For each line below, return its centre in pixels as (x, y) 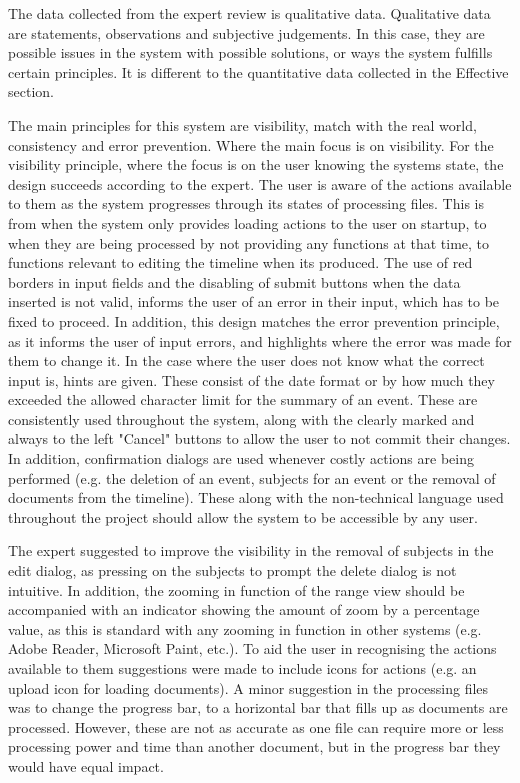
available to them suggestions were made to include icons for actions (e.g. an (242, 668)
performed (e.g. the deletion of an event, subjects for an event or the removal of (252, 477)
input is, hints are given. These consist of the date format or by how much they (251, 379)
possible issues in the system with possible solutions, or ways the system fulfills (250, 52)
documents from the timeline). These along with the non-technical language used (256, 497)
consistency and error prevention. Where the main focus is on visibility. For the (251, 144)
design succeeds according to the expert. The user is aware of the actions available (260, 183)
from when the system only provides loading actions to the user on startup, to (247, 222)
